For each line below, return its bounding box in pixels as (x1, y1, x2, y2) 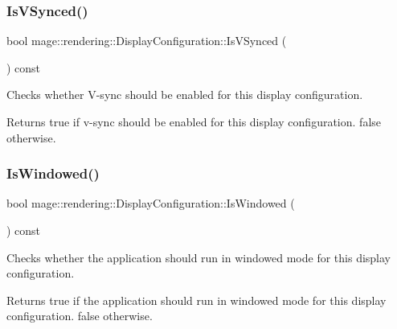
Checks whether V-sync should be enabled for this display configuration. (6, 86, 363, 103)
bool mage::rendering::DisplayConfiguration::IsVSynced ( (6, 32, 287, 49)
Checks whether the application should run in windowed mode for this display (6, 249, 391, 265)
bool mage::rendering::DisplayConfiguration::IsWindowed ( (6, 195, 295, 212)
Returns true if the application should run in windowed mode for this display (6, 291, 387, 308)
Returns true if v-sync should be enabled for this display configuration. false (6, 113, 382, 130)
